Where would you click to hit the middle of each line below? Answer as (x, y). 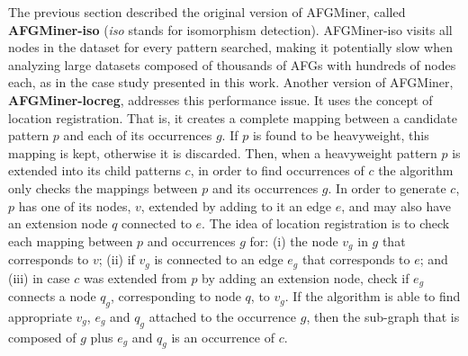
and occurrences (191, 240)
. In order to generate (387, 187)
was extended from (135, 277)
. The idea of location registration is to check (326, 223)
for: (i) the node (294, 240)
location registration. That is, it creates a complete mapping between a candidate (233, 117)
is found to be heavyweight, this (341, 135)
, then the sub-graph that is (383, 316)
